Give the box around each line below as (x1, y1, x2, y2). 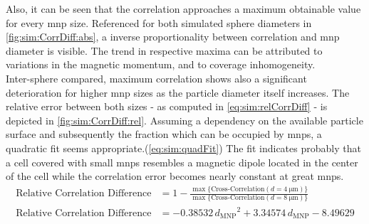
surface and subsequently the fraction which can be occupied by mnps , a (6, 127, 322, 142)
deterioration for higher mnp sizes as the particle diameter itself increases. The (6, 85, 350, 100)
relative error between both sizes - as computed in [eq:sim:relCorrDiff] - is (6, 99, 328, 114)
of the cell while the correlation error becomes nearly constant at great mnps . (6, 169, 344, 183)
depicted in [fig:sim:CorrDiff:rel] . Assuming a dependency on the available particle (6, 112, 363, 127)
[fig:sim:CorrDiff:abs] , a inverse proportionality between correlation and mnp (6, 29, 340, 44)
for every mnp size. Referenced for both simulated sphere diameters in (6, 15, 312, 30)
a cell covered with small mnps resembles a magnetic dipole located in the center (6, 154, 358, 169)
